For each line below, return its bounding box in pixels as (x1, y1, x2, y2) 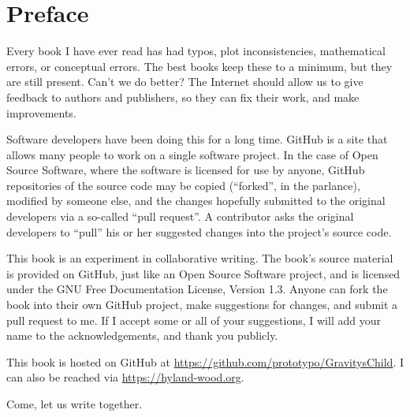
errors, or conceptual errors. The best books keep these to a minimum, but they (6, 58, 393, 74)
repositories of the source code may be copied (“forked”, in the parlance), (6, 177, 360, 193)
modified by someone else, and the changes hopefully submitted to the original (6, 192, 386, 209)
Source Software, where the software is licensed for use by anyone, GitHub (6, 162, 365, 178)
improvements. (6, 104, 76, 121)
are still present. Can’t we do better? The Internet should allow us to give (6, 73, 363, 90)
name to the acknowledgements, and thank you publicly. (6, 327, 278, 344)
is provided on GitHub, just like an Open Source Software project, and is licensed (6, 265, 401, 281)
